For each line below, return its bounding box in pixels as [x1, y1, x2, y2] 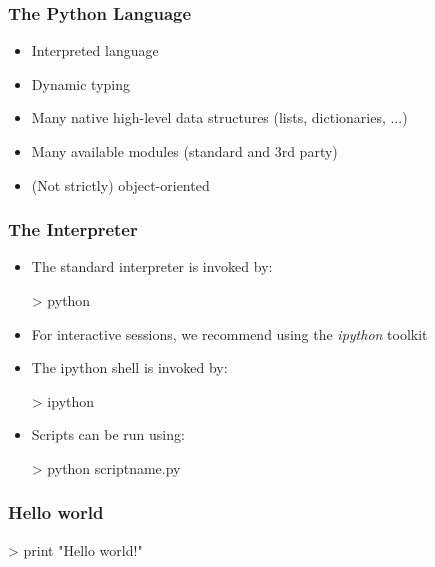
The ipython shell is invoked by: [31, 357, 228, 378]
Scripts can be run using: [31, 424, 185, 445]
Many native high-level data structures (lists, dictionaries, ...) [31, 107, 408, 128]
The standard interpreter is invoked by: [31, 256, 273, 277]
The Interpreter [8, 217, 138, 242]
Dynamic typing [31, 73, 131, 94]
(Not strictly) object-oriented [31, 174, 210, 195]
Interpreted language [31, 40, 159, 61]
